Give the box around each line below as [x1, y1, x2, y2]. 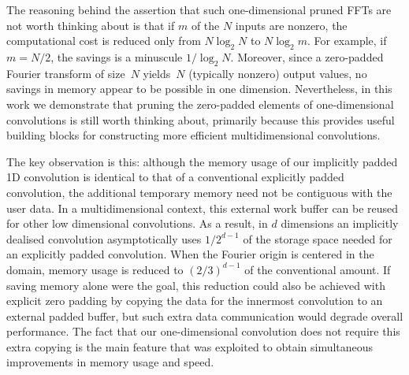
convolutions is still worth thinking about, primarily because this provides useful [6, 111, 395, 128]
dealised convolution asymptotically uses [6, 230, 202, 247]
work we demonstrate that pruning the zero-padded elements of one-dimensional [6, 95, 394, 112]
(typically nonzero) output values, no [188, 65, 367, 81]
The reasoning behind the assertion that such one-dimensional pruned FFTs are [6, 2, 392, 17]
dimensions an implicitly [281, 215, 399, 232]
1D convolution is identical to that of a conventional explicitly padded [6, 169, 344, 185]
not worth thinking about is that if [6, 17, 175, 33]
